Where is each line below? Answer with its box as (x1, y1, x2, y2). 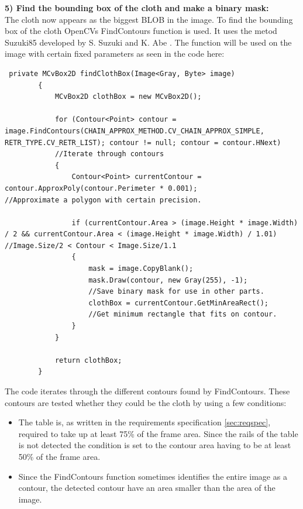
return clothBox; (54, 356, 122, 364)
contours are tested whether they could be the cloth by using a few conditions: (5, 396, 287, 408)
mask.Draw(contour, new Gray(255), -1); (88, 276, 248, 284)
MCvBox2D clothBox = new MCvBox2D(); (54, 92, 202, 101)
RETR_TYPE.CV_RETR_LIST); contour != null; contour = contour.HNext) (5, 138, 281, 147)
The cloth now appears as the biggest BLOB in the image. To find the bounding (5, 13, 293, 25)
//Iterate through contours (54, 150, 164, 159)
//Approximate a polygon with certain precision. (5, 195, 202, 204)
